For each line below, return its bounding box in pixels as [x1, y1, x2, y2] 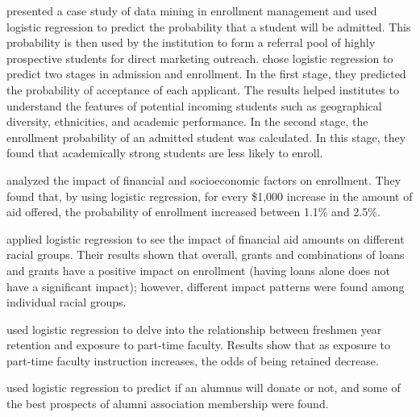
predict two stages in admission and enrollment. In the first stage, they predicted [6, 65, 406, 82]
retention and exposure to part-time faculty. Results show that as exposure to [6, 336, 391, 353]
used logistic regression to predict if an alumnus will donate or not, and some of [6, 379, 401, 396]
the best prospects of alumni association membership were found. [6, 395, 329, 412]
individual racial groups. [6, 294, 127, 311]
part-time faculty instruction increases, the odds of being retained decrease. [6, 352, 379, 369]
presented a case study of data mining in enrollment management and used [6, 2, 377, 19]
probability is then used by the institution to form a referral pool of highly [6, 34, 376, 51]
